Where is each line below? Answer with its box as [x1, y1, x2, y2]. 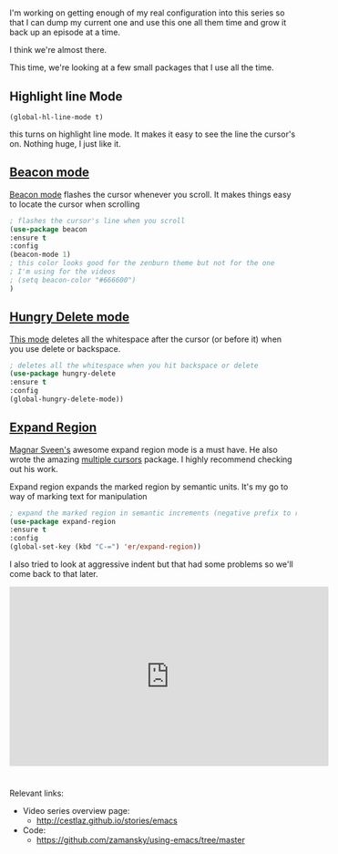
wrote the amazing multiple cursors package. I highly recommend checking [9, 454, 293, 465]
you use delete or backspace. [9, 343, 121, 354]
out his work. [9, 463, 58, 474]
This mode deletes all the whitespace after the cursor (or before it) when [9, 334, 282, 345]
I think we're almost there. [9, 45, 108, 56]
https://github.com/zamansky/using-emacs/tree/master [36, 835, 246, 846]
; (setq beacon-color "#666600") [9, 275, 137, 284]
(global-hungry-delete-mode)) [9, 395, 125, 404]
